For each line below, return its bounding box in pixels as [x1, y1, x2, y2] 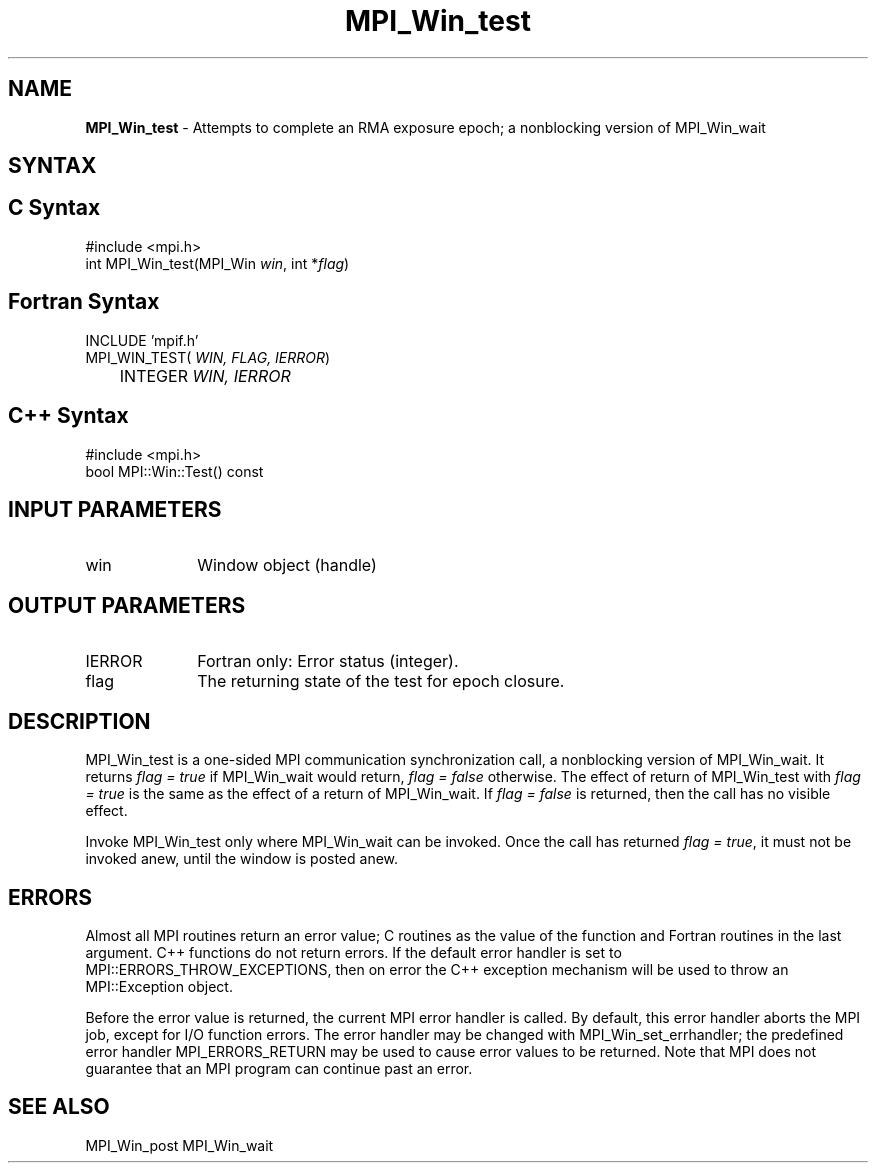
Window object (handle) [197, 555, 377, 576]
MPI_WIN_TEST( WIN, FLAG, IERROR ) [85, 348, 331, 366]
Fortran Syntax [8, 289, 160, 315]
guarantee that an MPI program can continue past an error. [85, 1059, 473, 1077]
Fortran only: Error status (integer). [197, 651, 459, 672]
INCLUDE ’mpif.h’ [85, 331, 199, 349]
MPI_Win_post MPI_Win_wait [85, 1136, 274, 1154]
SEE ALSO [8, 1094, 110, 1120]
